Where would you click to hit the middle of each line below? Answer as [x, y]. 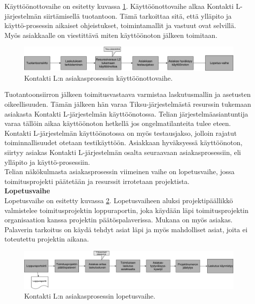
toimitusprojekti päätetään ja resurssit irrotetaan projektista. [97, 181]
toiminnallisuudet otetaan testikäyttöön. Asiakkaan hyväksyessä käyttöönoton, [124, 142]
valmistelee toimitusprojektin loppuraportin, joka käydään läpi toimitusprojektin [127, 210]
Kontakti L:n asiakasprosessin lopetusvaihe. [90, 296]
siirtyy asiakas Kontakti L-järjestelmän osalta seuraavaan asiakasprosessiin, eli [123, 152]
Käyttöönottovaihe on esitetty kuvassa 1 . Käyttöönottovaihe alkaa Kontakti [119, 6]
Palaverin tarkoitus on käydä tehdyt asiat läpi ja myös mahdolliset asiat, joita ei [126, 229]
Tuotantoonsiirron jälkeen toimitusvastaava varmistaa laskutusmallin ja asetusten [128, 94]
